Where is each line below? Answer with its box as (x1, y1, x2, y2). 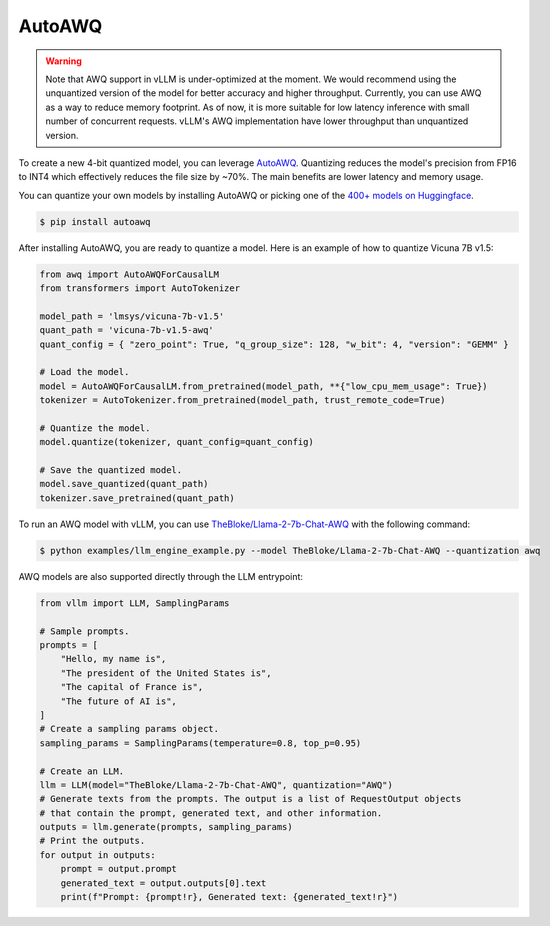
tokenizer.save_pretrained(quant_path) (39, 492, 235, 504)
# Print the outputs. (39, 835, 146, 847)
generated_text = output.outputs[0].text (60, 877, 267, 889)
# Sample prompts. (39, 625, 130, 637)
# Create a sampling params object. (39, 723, 220, 735)
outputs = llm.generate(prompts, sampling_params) (39, 821, 294, 833)
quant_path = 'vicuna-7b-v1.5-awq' (39, 325, 214, 336)
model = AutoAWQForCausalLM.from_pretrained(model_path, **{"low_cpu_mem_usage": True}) (39, 380, 489, 392)
